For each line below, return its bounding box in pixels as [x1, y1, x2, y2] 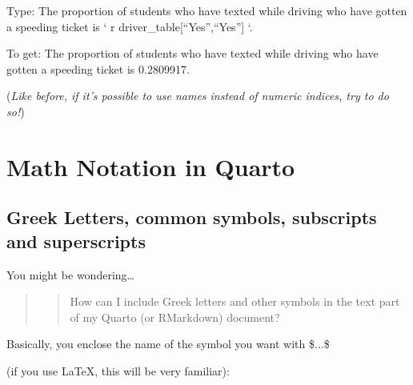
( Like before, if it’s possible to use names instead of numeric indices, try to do [6, 87, 389, 104]
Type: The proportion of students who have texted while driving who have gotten [6, 2, 407, 18]
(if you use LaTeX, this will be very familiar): [6, 362, 230, 379]
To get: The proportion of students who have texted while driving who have [6, 45, 379, 62]
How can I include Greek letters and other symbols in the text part [70, 293, 400, 310]
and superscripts [6, 228, 146, 253]
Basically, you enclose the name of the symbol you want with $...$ [6, 335, 330, 352]
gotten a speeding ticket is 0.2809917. [6, 60, 190, 77]
